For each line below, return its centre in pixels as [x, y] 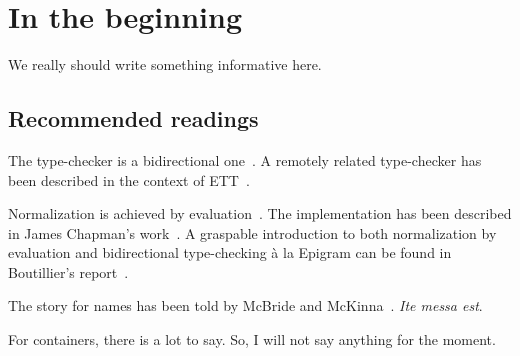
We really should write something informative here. [165, 64]
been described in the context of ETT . [129, 179]
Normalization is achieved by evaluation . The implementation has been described [260, 213]
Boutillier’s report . [68, 271]
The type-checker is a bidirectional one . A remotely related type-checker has [245, 159]
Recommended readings [133, 118]
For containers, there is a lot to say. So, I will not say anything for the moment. [252, 339]
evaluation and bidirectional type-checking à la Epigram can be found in [230, 252]
